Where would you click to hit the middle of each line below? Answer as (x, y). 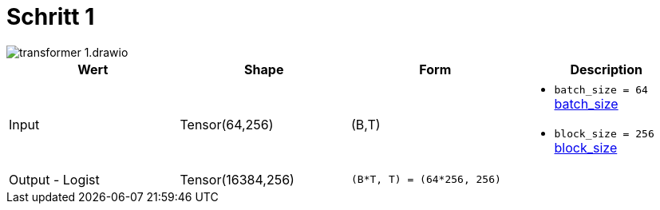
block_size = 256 (604, 133)
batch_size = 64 (601, 89)
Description (606, 69)
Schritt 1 (51, 17)
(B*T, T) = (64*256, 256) (426, 180)
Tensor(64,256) (227, 124)
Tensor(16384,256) (237, 179)
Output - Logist (54, 179)
